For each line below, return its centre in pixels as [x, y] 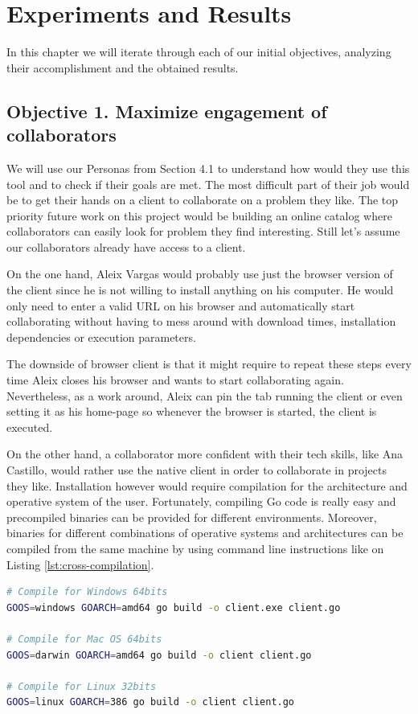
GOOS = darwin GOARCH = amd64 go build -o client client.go [159, 655]
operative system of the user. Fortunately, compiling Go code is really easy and [201, 501]
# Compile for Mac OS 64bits [84, 639]
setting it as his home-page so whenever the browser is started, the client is [192, 411]
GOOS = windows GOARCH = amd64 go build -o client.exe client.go [174, 607]
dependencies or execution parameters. [101, 336]
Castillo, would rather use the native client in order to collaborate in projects [197, 470]
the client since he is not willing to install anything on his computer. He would [200, 290]
